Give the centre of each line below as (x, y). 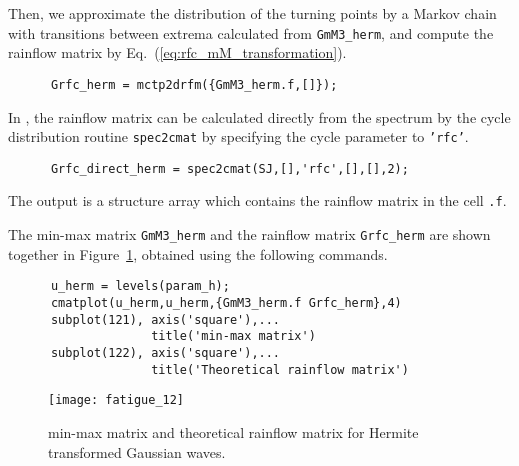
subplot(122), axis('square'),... (165, 352)
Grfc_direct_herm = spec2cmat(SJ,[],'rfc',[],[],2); (229, 168)
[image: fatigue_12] (116, 400)
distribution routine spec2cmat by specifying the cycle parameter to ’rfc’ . (238, 136)
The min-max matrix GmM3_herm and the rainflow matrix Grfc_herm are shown (249, 234)
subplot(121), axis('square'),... (165, 319)
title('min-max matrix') (233, 336)
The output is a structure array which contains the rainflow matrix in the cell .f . (257, 200)
